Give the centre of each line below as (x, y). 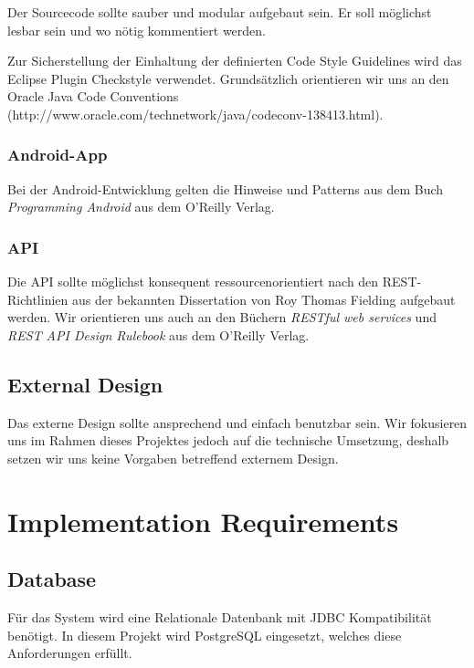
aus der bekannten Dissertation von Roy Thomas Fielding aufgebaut (263, 299)
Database (52, 579)
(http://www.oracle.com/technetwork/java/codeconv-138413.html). (195, 114)
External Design (85, 384)
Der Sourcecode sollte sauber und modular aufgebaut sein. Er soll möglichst (220, 12)
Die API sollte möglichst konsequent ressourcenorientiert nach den (193, 282)
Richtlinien (38, 299)
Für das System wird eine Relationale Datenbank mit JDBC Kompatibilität (220, 617)
